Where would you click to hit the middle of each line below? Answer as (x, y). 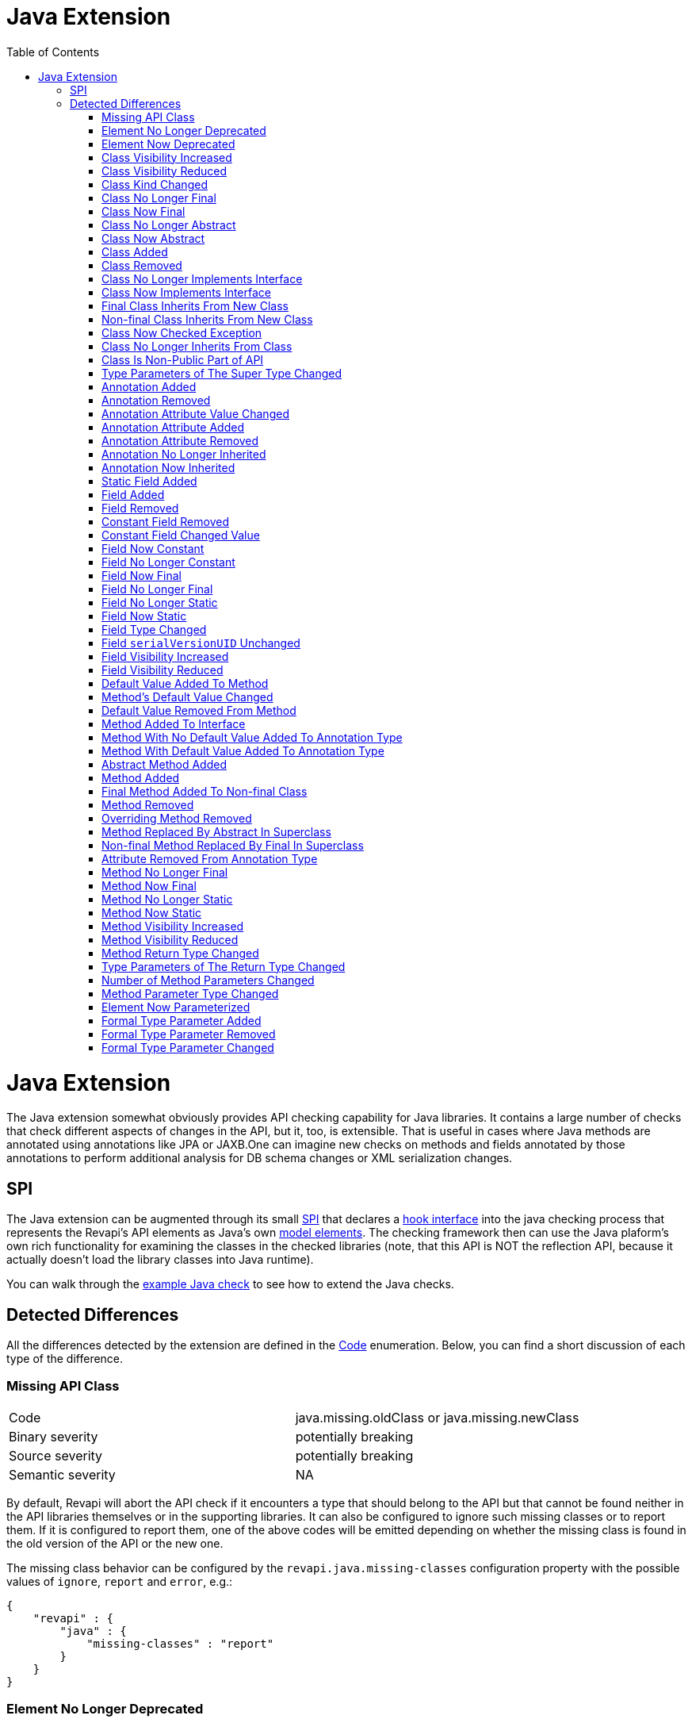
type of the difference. (65, 1358)
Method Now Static (152, 912)
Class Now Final (143, 211)
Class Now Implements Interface (187, 292)
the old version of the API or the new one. (115, 1543)
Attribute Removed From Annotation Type (210, 858)
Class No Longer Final (159, 198)
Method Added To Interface (174, 723)
